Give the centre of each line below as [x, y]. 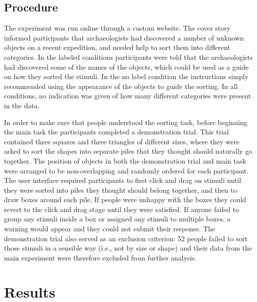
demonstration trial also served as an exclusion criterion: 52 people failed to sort [126, 238]
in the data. [22, 105]
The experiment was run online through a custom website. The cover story [117, 28]
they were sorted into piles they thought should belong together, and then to [121, 190]
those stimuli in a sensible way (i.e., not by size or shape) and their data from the [128, 248]
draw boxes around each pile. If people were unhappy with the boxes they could [125, 199]
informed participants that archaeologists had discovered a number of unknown [124, 37]
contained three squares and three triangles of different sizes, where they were [122, 141]
